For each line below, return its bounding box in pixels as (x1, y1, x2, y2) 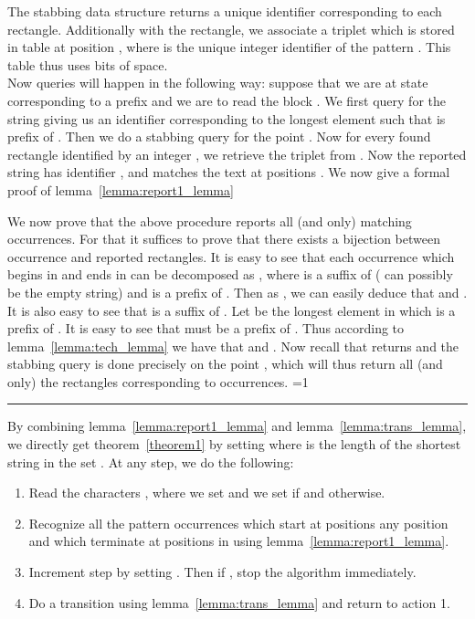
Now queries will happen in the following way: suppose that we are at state (7, 73, 428, 92)
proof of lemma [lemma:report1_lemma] (7, 180, 234, 199)
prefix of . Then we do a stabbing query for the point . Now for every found (7, 127, 431, 146)
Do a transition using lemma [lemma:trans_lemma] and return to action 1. (28, 593, 450, 612)
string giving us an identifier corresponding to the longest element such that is (7, 109, 446, 128)
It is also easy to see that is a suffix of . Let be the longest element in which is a (7, 300, 456, 320)
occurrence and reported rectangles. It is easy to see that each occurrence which (7, 247, 455, 266)
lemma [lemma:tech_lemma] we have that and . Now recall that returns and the (7, 336, 459, 355)
